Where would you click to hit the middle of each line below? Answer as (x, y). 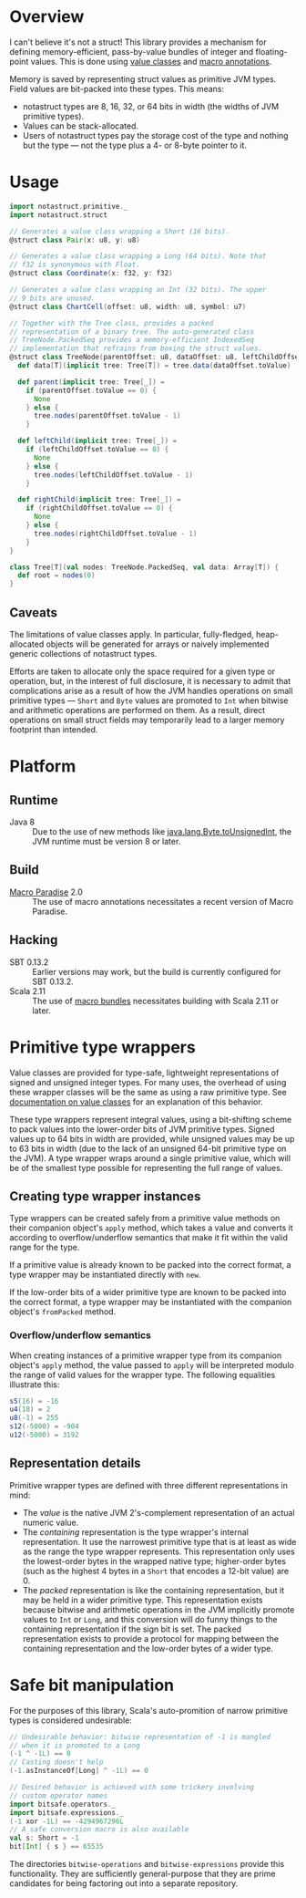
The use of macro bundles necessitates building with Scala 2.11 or (156, 1001)
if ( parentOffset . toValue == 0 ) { (91, 390)
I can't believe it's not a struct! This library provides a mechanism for (138, 42)
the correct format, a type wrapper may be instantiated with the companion (151, 1302)
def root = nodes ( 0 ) (56, 576)
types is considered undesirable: (71, 1720)
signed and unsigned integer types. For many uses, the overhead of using (148, 1082)
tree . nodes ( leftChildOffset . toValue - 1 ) (113, 475)
